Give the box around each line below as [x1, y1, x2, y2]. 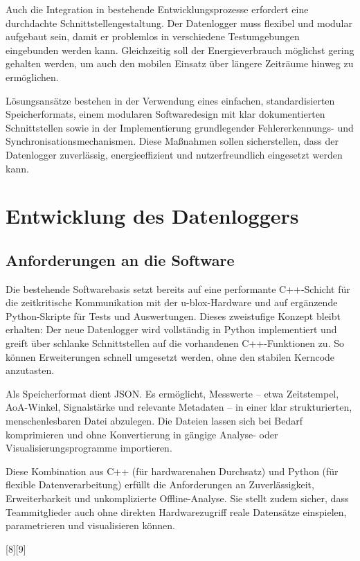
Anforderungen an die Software [6, 249, 235, 270]
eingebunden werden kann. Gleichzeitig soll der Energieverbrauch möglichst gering [6, 42, 354, 57]
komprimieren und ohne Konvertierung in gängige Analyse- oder [6, 427, 278, 441]
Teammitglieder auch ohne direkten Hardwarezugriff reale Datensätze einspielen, [6, 504, 347, 519]
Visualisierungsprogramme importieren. [6, 440, 172, 455]
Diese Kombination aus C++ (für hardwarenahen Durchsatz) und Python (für [6, 463, 339, 478]
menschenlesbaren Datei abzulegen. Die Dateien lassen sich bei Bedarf [6, 413, 303, 428]
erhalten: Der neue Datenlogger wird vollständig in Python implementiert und [6, 322, 337, 337]
